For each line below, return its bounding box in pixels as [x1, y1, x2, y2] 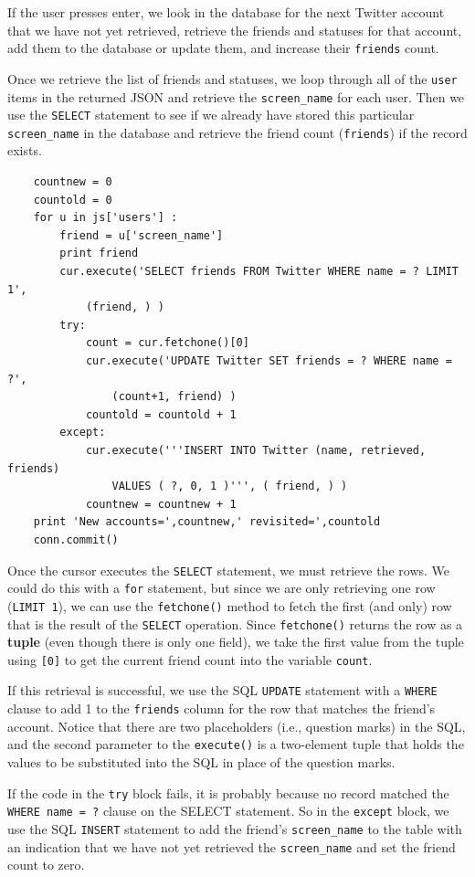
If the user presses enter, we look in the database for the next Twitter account [7, 3, 445, 21]
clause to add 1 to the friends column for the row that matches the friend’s [7, 699, 436, 718]
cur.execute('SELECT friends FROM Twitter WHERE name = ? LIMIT [59, 265, 459, 279]
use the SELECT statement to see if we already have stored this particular [7, 105, 415, 124]
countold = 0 [33, 193, 112, 206]
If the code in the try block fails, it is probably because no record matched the [7, 783, 449, 802]
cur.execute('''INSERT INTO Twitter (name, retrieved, [85, 443, 427, 457]
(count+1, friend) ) [111, 390, 237, 404]
